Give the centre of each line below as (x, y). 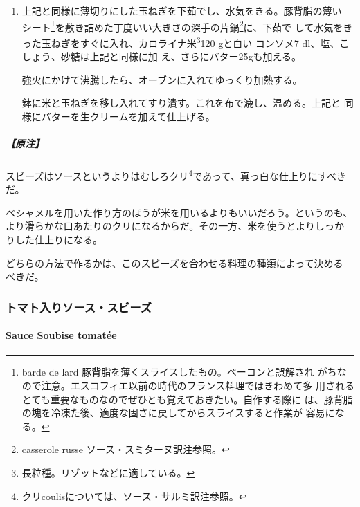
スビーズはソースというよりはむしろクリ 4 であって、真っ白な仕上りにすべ (171, 175)
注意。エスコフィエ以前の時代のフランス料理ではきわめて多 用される (198, 386)
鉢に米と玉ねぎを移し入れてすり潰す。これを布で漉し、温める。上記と (181, 103)
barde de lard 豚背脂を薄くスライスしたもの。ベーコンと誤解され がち (179, 372)
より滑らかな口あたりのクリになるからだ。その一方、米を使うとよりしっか (175, 226)
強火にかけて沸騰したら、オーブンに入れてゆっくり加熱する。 (162, 79)
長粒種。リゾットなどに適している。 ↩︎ (108, 473)
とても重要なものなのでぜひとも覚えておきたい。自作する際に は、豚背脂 (187, 399)
